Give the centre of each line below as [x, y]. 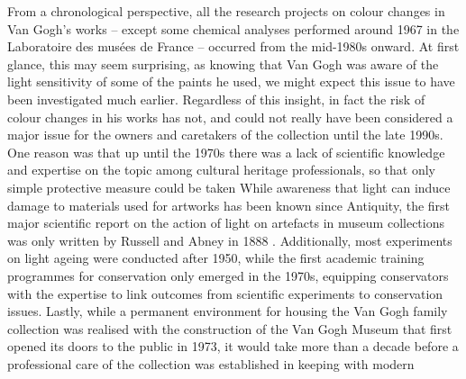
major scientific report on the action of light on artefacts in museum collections [226, 223]
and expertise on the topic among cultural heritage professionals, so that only [222, 170]
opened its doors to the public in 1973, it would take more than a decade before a [233, 346]
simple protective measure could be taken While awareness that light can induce [229, 187]
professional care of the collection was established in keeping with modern [211, 363]
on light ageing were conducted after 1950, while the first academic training [216, 258]
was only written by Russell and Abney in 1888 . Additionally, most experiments [230, 240]
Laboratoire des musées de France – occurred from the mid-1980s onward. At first [233, 46]
